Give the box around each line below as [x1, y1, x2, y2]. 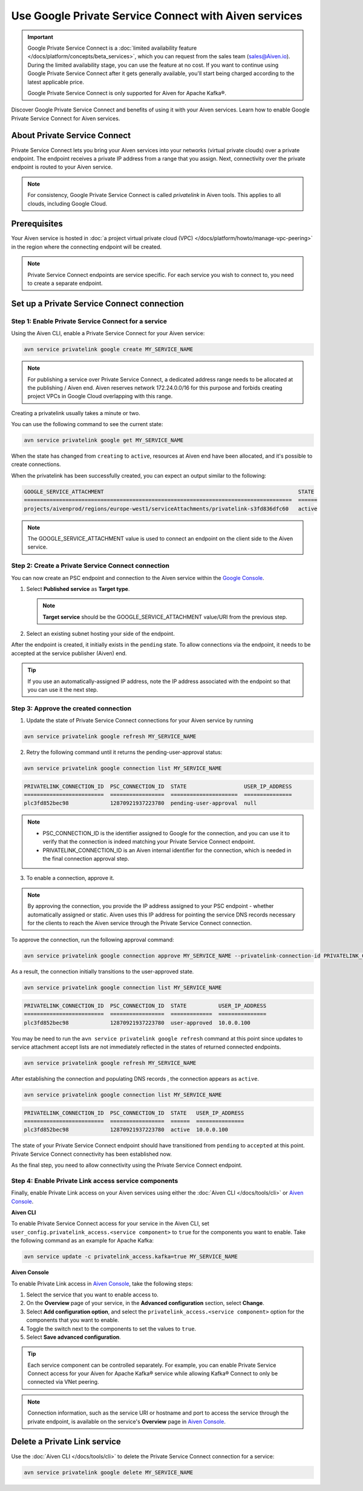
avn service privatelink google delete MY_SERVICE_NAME [24, 1469, 194, 1476]
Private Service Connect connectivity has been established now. [11, 1150, 172, 1158]
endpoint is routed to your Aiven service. [11, 164, 113, 171]
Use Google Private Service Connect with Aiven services [11, 9, 302, 22]
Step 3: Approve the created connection [11, 704, 132, 712]
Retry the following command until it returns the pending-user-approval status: [26, 749, 223, 756]
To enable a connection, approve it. [26, 875, 114, 882]
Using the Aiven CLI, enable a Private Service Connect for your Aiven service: [11, 330, 205, 337]
